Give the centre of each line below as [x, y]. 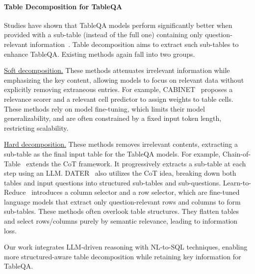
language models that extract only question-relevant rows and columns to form [122, 201]
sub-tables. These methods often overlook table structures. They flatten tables [121, 211]
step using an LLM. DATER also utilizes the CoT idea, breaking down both [120, 173]
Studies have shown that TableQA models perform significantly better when [118, 25]
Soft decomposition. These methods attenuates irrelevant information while [117, 70]
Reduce [15, 192]
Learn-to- [237, 182]
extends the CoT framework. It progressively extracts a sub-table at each [136, 163]
